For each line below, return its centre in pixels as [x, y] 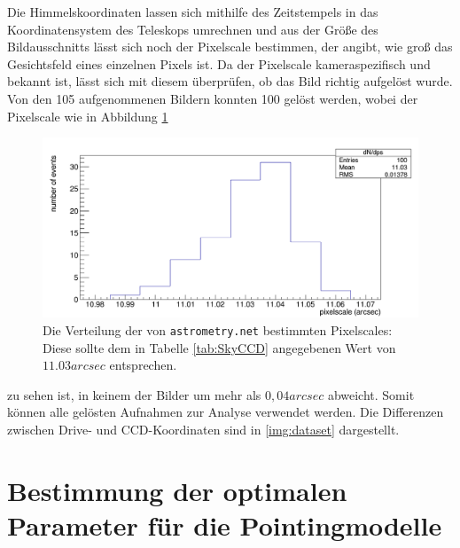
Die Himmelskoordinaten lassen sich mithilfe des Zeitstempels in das [193, 12]
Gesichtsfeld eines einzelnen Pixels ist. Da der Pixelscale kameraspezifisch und [219, 63]
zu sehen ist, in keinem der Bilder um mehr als [134, 394]
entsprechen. [143, 365]
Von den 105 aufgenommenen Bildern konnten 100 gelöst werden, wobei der [213, 98]
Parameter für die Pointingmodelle [225, 525]
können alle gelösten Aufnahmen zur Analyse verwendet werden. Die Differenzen [226, 412]
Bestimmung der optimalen [177, 490]
